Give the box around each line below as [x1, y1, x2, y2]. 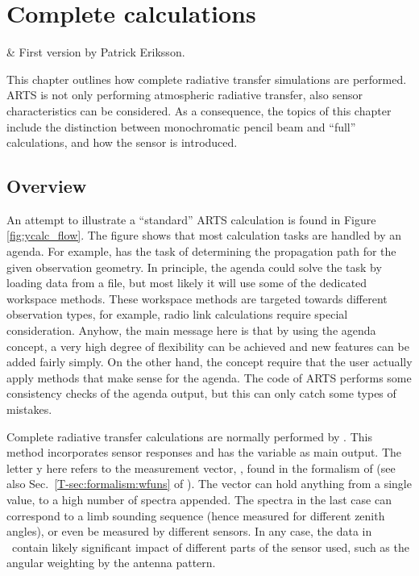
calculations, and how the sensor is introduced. [6, 134, 238, 151]
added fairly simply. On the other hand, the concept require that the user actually [6, 353, 413, 370]
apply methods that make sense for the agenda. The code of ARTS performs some [6, 369, 412, 386]
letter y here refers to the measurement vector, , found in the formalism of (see [6, 459, 396, 476]
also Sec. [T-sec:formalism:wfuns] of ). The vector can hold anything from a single [6, 475, 412, 492]
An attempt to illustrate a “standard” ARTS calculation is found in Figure [6, 211, 376, 227]
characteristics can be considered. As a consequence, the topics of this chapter [6, 102, 392, 119]
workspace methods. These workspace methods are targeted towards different [6, 290, 388, 307]
